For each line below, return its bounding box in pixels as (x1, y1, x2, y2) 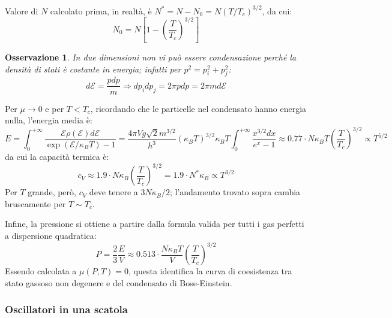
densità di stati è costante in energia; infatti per (5, 62, 181, 75)
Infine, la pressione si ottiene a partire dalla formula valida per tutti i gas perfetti (5, 217, 304, 230)
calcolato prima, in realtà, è (50, 4, 152, 17)
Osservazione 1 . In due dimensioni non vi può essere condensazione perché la (5, 51, 297, 63)
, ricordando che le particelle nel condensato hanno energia (90, 102, 307, 114)
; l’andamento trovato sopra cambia (169, 186, 301, 198)
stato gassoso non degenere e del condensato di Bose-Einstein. (5, 276, 232, 289)
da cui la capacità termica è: (5, 150, 109, 163)
